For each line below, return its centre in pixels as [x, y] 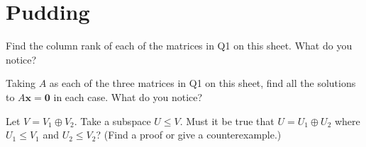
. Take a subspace [112, 120]
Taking [21, 83]
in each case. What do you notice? [128, 96]
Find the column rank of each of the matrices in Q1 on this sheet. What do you [179, 46]
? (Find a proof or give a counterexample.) [189, 135]
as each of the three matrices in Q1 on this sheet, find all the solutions [203, 83]
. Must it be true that [227, 120]
